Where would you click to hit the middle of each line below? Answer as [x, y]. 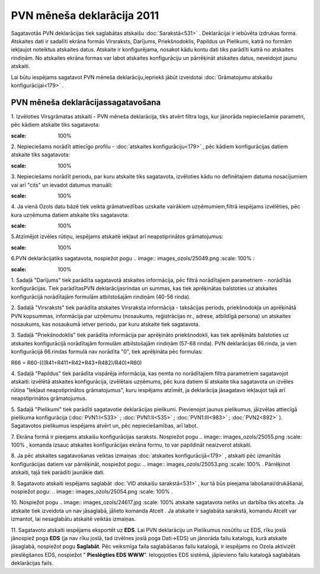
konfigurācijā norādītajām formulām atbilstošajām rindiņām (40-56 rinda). [101, 297]
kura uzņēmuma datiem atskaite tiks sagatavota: [70, 215]
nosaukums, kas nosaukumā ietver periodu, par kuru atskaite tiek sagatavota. [105, 324]
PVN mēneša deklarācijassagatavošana [86, 102]
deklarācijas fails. [32, 563]
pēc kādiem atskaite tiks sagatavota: [55, 125]
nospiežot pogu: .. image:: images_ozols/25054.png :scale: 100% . [92, 492]
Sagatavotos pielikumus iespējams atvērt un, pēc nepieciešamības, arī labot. [105, 426]
